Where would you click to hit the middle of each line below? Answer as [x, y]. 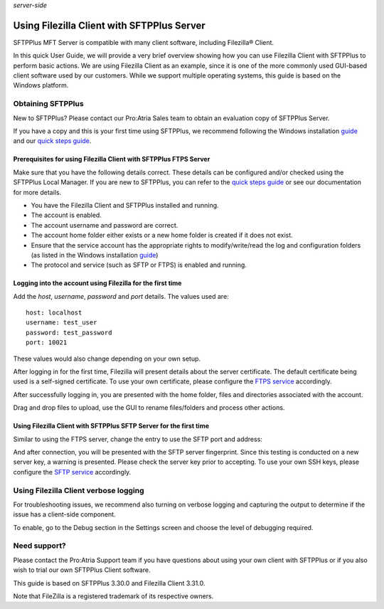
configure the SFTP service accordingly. [72, 472]
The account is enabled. [66, 215]
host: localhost [54, 313]
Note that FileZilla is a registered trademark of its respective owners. [113, 596]
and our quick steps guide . [52, 141]
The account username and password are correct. [105, 225]
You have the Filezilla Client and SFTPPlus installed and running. [125, 205]
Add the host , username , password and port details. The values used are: [121, 296]
